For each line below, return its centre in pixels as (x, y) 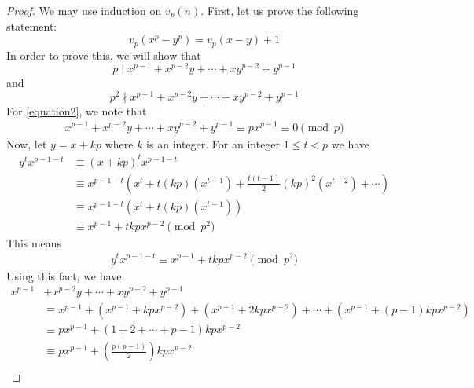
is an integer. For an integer (213, 143)
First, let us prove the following (283, 10)
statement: (32, 26)
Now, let (27, 143)
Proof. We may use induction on (84, 10)
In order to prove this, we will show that (104, 55)
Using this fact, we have (64, 275)
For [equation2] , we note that (77, 110)
